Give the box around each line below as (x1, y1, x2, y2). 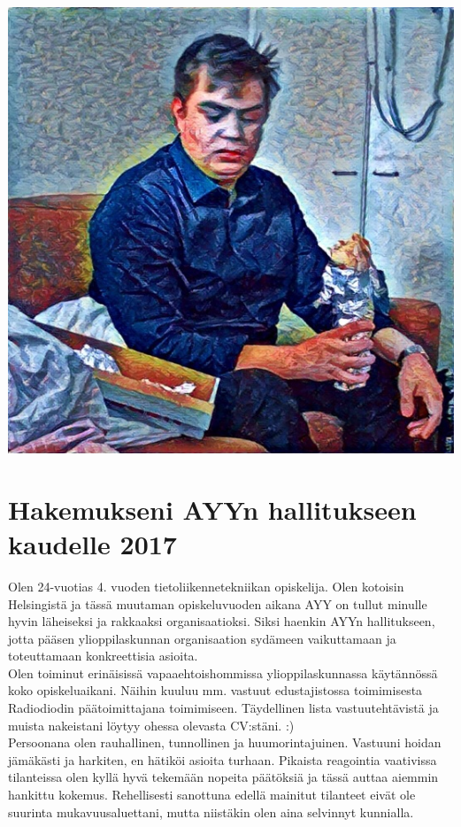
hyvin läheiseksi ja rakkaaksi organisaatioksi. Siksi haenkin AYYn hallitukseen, (8, 612, 435, 630)
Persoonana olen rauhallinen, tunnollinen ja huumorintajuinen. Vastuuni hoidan (8, 733, 442, 752)
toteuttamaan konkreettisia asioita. (8, 646, 198, 665)
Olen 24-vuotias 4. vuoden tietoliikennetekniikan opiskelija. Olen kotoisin (8, 576, 404, 595)
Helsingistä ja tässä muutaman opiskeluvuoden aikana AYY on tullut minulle (8, 594, 427, 613)
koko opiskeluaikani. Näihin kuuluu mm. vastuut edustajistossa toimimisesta (8, 681, 423, 699)
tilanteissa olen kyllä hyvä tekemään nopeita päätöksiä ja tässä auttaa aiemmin (8, 768, 439, 786)
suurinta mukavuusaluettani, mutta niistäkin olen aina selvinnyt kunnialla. (8, 802, 414, 821)
